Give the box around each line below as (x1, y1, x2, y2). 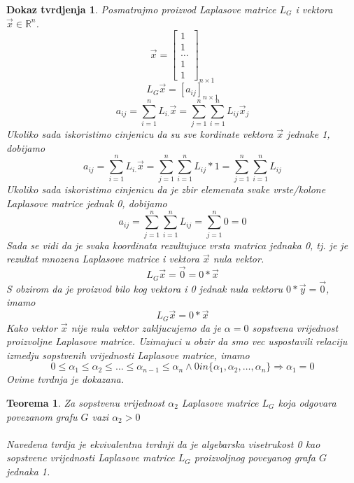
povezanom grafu (6, 409, 78, 423)
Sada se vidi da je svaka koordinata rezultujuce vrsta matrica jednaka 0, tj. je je (6, 237, 348, 252)
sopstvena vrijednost (252, 320, 339, 335)
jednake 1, (287, 127, 330, 141)
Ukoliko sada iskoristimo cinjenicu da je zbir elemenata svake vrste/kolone (6, 182, 326, 197)
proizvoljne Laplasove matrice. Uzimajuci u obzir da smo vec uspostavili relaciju (6, 334, 348, 349)
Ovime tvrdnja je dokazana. (6, 372, 124, 386)
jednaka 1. (6, 463, 50, 478)
